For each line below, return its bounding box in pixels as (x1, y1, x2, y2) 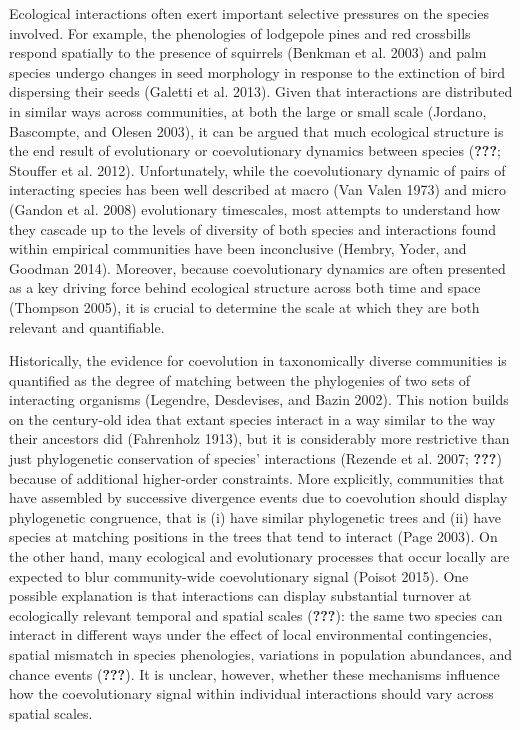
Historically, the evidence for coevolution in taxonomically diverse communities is (9, 350, 507, 371)
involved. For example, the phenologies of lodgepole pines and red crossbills (9, 22, 471, 43)
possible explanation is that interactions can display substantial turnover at (9, 585, 472, 606)
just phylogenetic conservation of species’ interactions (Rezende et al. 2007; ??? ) (9, 448, 502, 469)
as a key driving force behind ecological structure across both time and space (9, 277, 481, 298)
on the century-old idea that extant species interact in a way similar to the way (9, 408, 496, 429)
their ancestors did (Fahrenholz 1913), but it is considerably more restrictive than (9, 428, 510, 449)
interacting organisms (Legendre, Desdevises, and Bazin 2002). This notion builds (9, 389, 509, 410)
